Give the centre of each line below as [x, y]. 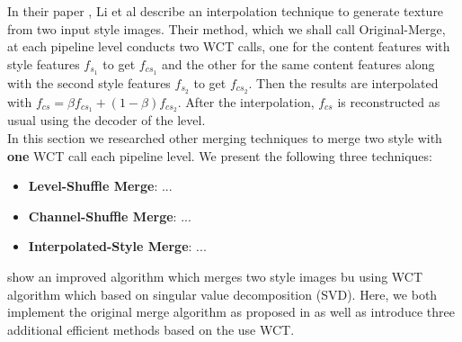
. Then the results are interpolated [343, 82]
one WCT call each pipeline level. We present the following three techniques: [220, 155]
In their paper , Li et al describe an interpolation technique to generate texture [226, 11]
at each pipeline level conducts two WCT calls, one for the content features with [229, 46]
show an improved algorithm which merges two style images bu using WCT [215, 276]
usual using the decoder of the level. [107, 120]
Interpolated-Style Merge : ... [117, 246]
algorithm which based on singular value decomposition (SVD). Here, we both [222, 294]
